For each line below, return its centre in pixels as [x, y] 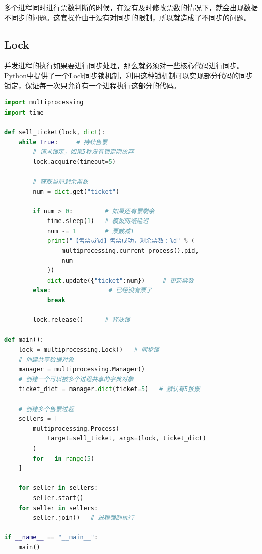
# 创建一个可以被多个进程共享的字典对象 [76, 379]
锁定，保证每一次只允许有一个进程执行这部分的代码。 [92, 85]
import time [24, 112]
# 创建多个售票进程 [46, 409]
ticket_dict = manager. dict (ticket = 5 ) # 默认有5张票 [109, 389]
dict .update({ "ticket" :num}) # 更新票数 [120, 280]
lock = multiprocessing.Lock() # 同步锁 [89, 350]
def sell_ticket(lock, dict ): [55, 132]
